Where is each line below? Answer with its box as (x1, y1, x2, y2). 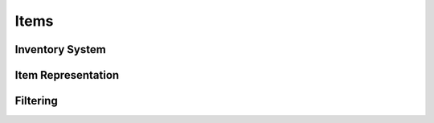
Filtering (14, 94, 58, 108)
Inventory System (14, 43, 106, 56)
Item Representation (14, 68, 120, 82)
